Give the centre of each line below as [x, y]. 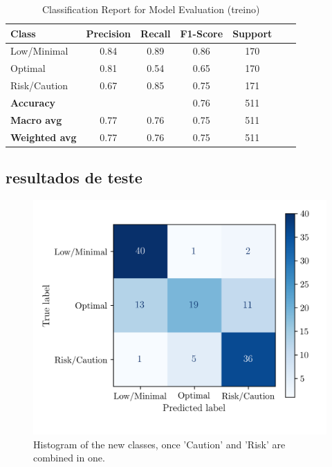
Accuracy [33, 102]
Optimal [28, 68]
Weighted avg [44, 137]
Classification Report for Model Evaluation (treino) [151, 9]
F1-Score [202, 33]
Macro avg [36, 119]
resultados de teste [74, 177]
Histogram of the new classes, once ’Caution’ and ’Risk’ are [159, 444]
